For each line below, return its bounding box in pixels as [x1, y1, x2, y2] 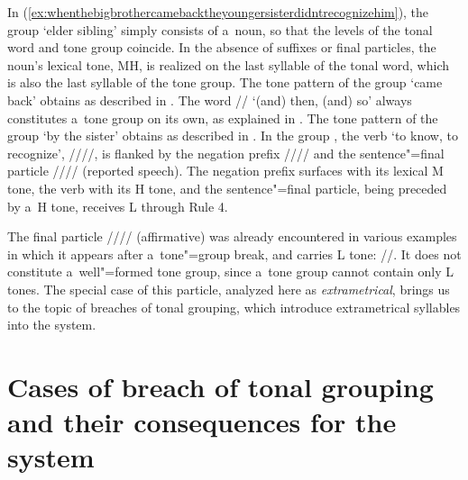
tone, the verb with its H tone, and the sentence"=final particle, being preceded [7, 178, 447, 197]
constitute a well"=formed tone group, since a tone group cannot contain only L [7, 262, 454, 281]
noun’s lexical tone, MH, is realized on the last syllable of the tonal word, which [7, 55, 449, 74]
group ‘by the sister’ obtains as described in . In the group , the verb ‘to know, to [7, 126, 458, 145]
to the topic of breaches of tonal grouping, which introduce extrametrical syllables [7, 297, 461, 316]
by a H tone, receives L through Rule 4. [7, 196, 228, 215]
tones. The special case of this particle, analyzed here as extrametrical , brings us [7, 279, 450, 298]
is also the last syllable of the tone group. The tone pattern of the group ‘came [7, 73, 443, 92]
